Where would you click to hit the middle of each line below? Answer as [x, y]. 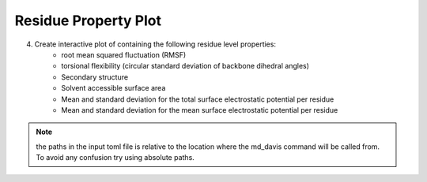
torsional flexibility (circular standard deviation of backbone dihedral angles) [185, 66]
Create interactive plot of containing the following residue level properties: [155, 44]
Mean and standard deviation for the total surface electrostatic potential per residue [198, 99]
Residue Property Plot [88, 20]
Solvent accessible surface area [113, 88]
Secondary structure [95, 77]
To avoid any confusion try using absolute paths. [115, 158]
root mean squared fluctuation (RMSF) [124, 54]
